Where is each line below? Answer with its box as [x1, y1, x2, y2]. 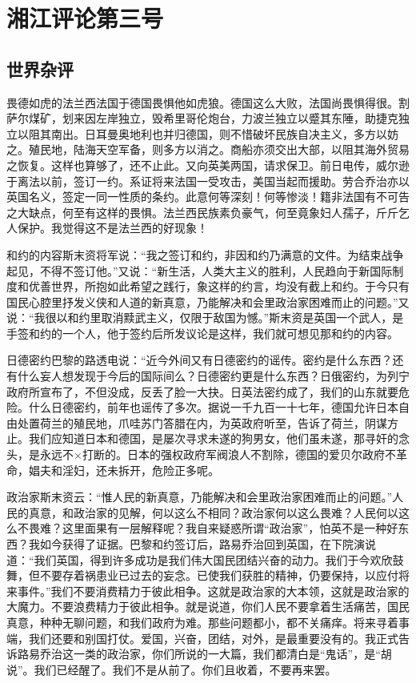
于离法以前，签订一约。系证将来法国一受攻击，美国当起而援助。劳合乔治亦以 [6, 172, 410, 189]
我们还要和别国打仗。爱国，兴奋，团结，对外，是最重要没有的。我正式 [28, 629, 398, 646]
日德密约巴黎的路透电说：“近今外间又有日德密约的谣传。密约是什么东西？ [6, 352, 393, 368]
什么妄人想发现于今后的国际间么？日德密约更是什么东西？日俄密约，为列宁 [17, 368, 410, 384]
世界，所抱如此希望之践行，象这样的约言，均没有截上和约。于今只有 [50, 278, 410, 295]
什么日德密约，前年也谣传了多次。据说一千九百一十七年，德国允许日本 [28, 399, 398, 416]
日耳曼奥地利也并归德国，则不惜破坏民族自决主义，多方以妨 [84, 125, 398, 142]
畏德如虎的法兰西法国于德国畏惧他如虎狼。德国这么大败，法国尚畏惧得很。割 [6, 94, 410, 110]
